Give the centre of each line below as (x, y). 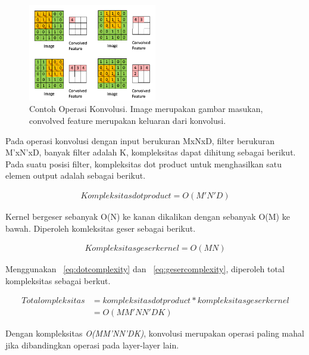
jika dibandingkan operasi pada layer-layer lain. (92, 345)
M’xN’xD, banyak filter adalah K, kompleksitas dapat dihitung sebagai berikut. (151, 152)
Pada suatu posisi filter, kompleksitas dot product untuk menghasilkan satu (144, 164)
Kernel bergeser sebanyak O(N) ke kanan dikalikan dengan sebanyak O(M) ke (148, 216)
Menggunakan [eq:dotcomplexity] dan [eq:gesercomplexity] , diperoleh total (145, 269)
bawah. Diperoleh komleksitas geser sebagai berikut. (101, 228)
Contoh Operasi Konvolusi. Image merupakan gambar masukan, (146, 109)
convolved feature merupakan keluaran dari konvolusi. (128, 120)
